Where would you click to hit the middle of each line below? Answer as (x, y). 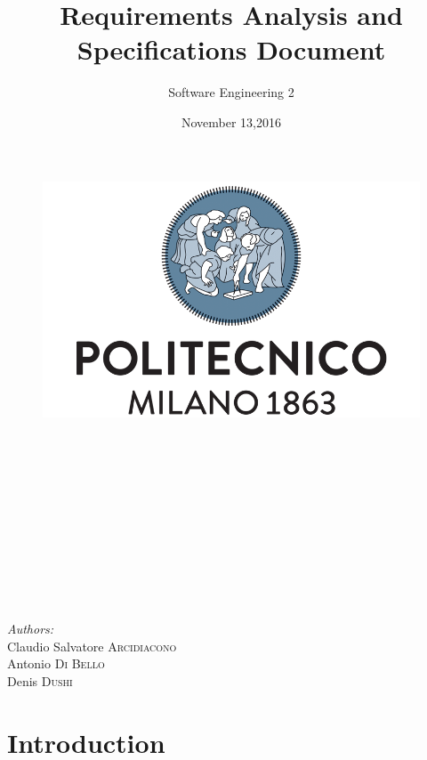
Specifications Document (231, 49)
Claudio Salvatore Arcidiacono (92, 646)
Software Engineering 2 (231, 92)
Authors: (31, 629)
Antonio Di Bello (56, 663)
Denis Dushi (40, 680)
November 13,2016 (231, 121)
